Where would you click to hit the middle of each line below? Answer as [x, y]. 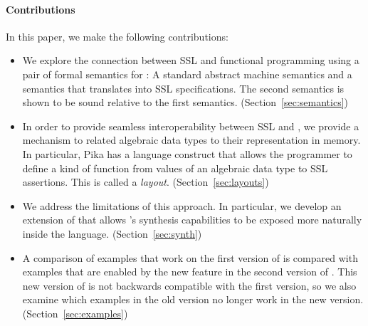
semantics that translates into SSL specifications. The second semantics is [183, 88]
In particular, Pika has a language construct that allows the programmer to [187, 153]
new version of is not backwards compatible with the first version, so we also [189, 285]
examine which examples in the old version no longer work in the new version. [193, 299]
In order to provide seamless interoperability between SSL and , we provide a [191, 126]
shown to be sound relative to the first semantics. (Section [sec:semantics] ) [185, 102]
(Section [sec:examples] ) [75, 313]
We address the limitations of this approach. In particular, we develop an [182, 205]
